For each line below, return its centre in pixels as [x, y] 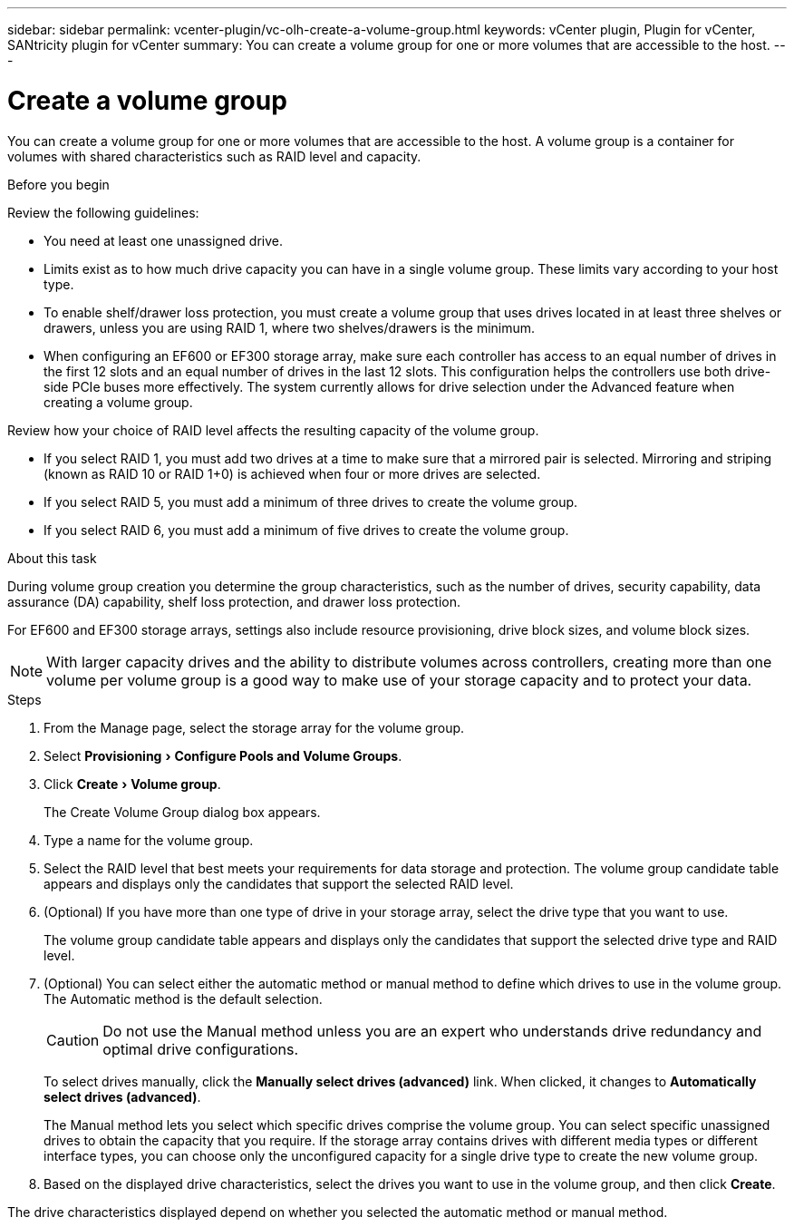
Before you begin [58, 184]
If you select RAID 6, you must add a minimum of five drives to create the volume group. [306, 530]
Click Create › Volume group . [132, 784]
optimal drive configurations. [201, 1049]
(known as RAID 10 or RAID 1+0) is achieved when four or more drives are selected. [292, 473]
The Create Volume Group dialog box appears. [182, 812]
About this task [52, 558]
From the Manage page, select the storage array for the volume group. [254, 727]
